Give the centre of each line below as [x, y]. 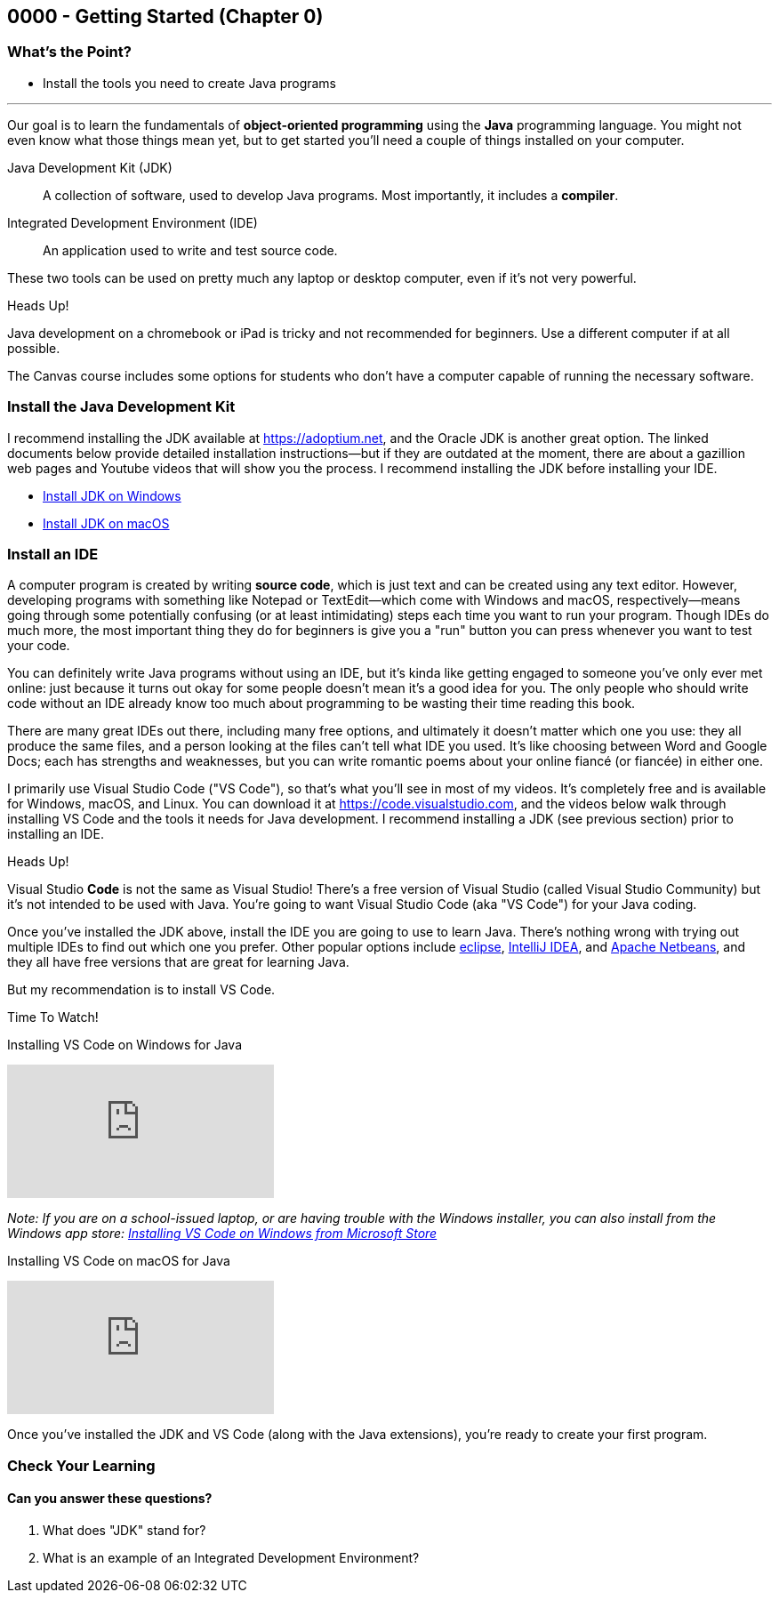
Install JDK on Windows [112, 495]
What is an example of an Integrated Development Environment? [231, 1557]
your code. [39, 646]
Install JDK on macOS [106, 523]
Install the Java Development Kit [121, 407]
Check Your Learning [81, 1465]
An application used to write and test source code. [190, 250]
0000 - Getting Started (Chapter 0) [165, 16]
